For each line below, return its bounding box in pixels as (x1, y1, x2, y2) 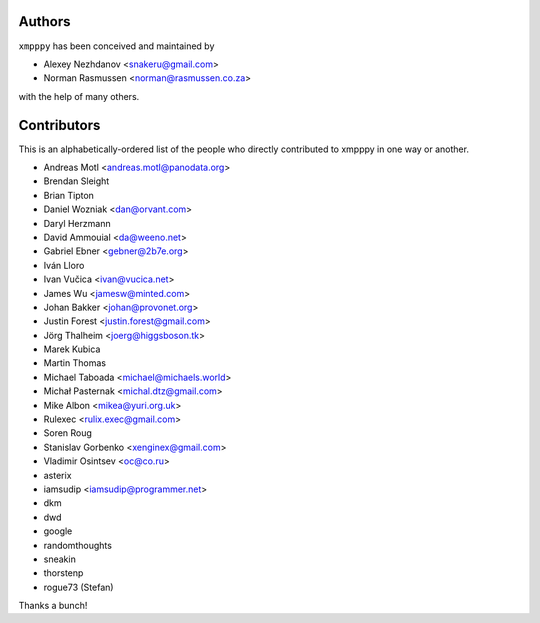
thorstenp (43, 567, 84, 579)
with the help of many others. (18, 90, 140, 102)
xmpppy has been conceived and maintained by (18, 40, 215, 52)
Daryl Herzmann (43, 217, 111, 229)
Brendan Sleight (43, 175, 110, 187)
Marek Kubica (43, 343, 101, 355)
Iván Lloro (43, 259, 85, 271)
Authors (18, 13, 71, 30)
